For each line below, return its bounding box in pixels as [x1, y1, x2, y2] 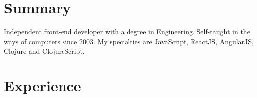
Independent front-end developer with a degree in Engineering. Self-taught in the [4, 26, 250, 37]
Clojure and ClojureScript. [4, 46, 85, 56]
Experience [4, 75, 81, 96]
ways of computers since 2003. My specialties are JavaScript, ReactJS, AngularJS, [4, 36, 254, 46]
